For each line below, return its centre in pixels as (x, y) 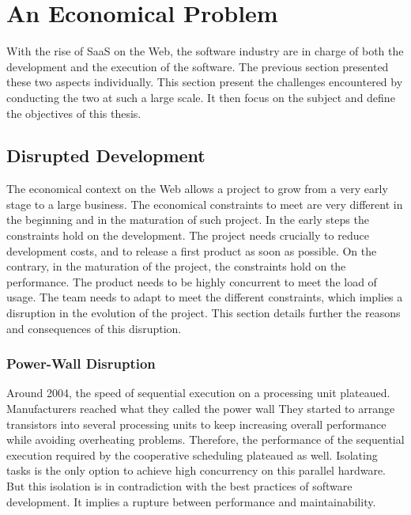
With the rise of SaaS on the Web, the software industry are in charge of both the (205, 51)
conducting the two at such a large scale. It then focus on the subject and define (201, 97)
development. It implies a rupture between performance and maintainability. (191, 501)
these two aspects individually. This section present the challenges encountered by (205, 82)
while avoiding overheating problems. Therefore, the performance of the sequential (205, 439)
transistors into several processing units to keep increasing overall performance (196, 424)
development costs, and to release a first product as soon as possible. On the (192, 250)
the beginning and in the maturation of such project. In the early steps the (188, 220)
